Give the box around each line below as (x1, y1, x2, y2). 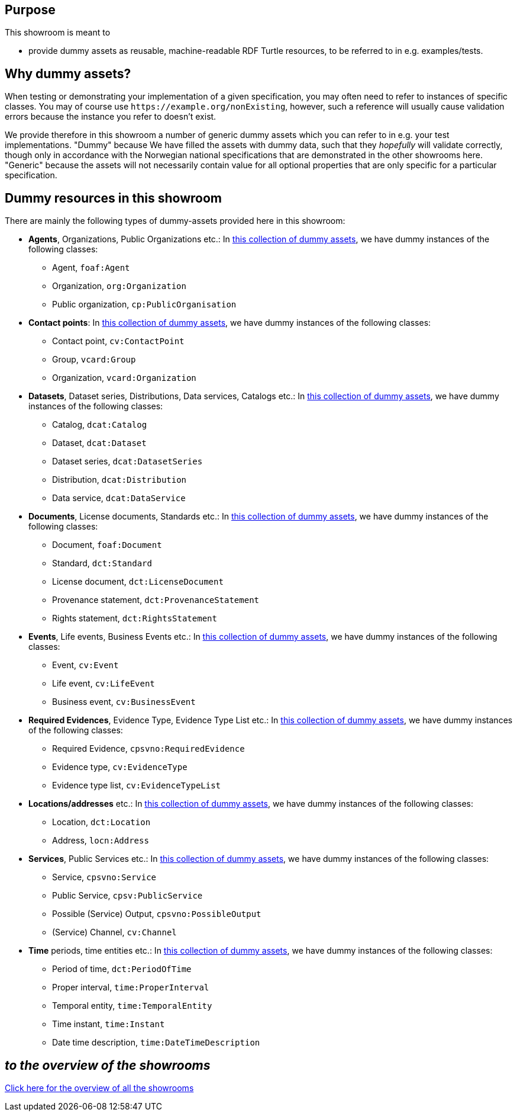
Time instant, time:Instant (52, 1019, 165, 1030)
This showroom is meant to (5, 27, 111, 38)
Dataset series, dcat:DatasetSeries (52, 456, 203, 467)
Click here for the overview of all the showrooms (5, 1082, 194, 1093)
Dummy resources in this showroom (5, 190, 222, 206)
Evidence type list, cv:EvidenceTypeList (52, 780, 221, 791)
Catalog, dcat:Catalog (52, 419, 147, 430)
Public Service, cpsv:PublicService (52, 890, 203, 901)
